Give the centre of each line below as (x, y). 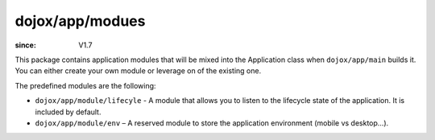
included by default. (68, 112)
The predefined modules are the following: (85, 85)
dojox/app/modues (80, 21)
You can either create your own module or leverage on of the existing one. (138, 71)
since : (25, 45)
